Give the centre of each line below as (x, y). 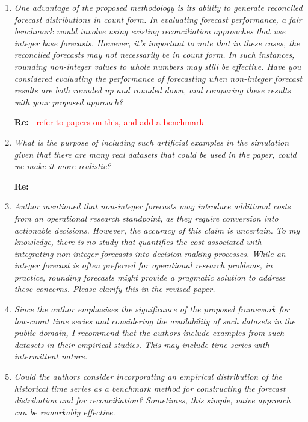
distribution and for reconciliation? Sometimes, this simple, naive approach (152, 400)
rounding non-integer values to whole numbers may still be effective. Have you (158, 66)
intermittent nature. (51, 356)
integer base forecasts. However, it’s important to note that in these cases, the (157, 42)
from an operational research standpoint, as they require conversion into (146, 218)
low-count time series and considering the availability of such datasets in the (155, 321)
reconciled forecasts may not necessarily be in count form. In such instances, (154, 54)
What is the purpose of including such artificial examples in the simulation (152, 142)
